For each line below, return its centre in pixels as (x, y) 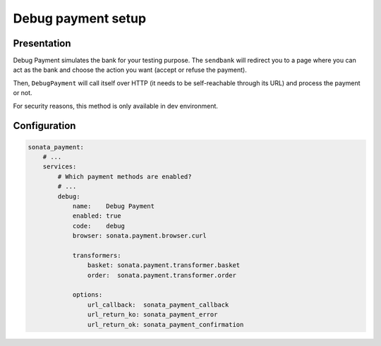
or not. (23, 93)
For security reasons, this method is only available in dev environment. (116, 106)
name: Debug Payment (114, 206)
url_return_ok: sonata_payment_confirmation (165, 325)
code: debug (98, 226)
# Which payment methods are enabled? (125, 177)
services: (60, 167)
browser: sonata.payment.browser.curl (140, 236)
